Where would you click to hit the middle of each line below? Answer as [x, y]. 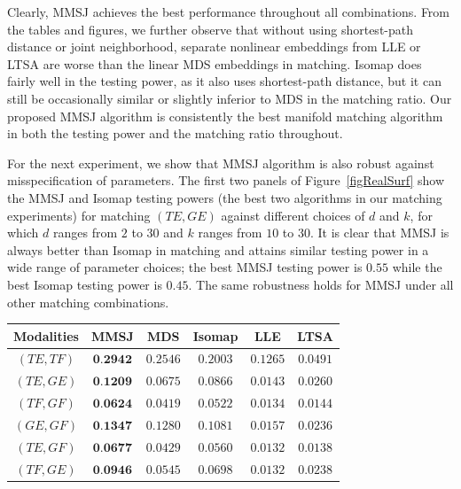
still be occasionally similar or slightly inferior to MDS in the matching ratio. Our [230, 98]
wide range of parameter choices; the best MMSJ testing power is [185, 267]
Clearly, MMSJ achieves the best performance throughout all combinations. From [229, 12]
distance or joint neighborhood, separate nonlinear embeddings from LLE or [214, 47]
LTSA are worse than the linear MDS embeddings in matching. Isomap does [215, 63]
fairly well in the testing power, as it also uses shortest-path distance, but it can [224, 81]
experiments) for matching [79, 215]
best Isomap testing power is [85, 284]
